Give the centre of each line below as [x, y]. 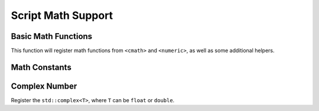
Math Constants [41, 67]
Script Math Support [62, 15]
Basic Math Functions [52, 36]
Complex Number [44, 86]
